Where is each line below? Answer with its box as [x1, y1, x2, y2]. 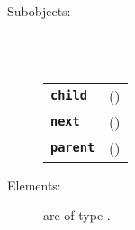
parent [50, 140, 95, 155]
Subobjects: [7, 2, 71, 20]
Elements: [7, 175, 61, 194]
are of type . [43, 206, 111, 225]
